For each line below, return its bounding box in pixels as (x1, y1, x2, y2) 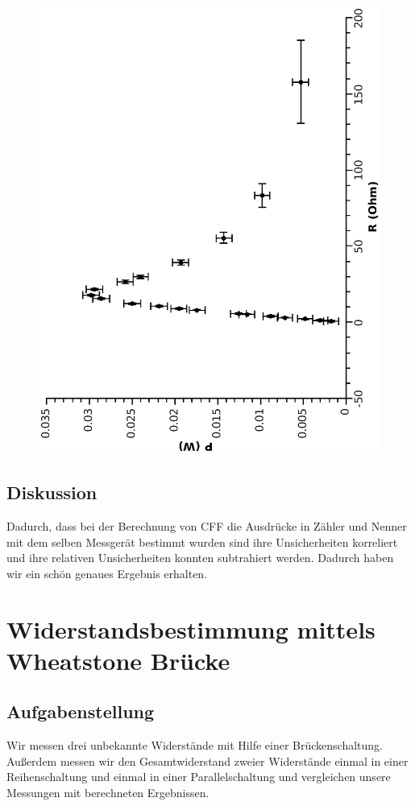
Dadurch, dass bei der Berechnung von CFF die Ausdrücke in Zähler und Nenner (6, 518, 407, 534)
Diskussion (6, 480, 98, 505)
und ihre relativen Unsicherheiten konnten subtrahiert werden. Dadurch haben (6, 549, 394, 566)
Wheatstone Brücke (6, 643, 230, 676)
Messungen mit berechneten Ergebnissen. (6, 783, 210, 800)
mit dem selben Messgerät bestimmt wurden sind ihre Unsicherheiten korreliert (6, 533, 398, 550)
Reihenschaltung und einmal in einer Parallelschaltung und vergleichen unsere (6, 768, 391, 785)
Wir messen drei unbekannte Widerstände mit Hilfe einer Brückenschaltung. (6, 737, 383, 754)
